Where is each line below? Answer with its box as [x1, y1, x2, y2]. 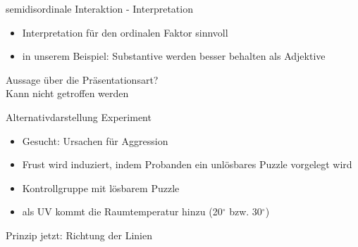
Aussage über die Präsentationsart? [6, 72, 159, 87]
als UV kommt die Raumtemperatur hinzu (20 [22, 204, 223, 219]
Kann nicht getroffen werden [6, 86, 129, 101]
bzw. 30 [229, 204, 262, 219]
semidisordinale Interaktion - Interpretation [6, 1, 193, 15]
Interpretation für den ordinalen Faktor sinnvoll [22, 25, 228, 39]
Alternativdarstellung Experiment [6, 109, 152, 124]
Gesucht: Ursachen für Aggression [22, 133, 168, 148]
